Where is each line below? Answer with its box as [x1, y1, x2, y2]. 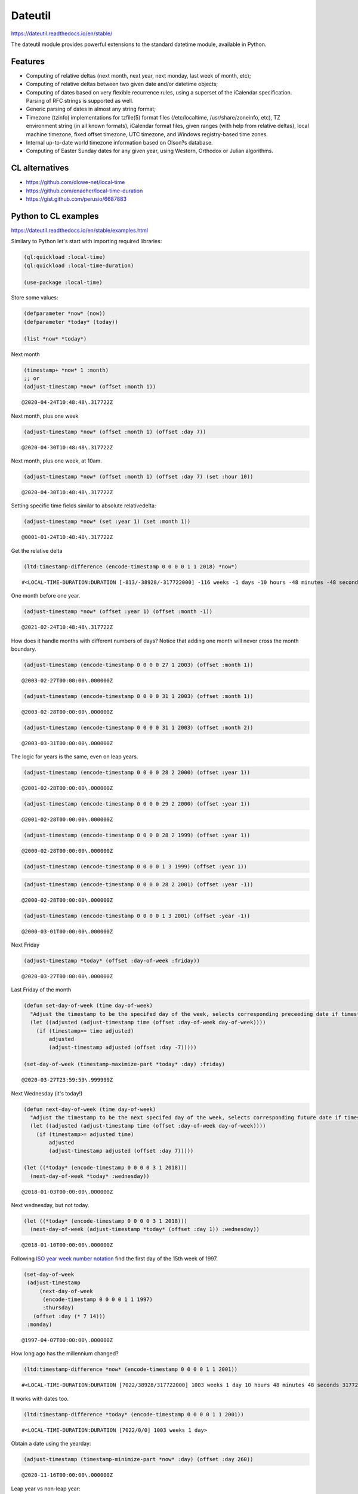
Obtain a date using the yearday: [11, 1440, 91, 1447]
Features [11, 56, 45, 66]
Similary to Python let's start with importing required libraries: [11, 238, 162, 245]
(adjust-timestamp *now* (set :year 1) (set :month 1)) [23, 518, 191, 525]
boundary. [11, 645, 36, 653]
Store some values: [11, 294, 59, 301]
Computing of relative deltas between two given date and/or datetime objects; [26, 81, 218, 88]
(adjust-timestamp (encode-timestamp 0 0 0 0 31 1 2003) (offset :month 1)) [23, 693, 254, 699]
